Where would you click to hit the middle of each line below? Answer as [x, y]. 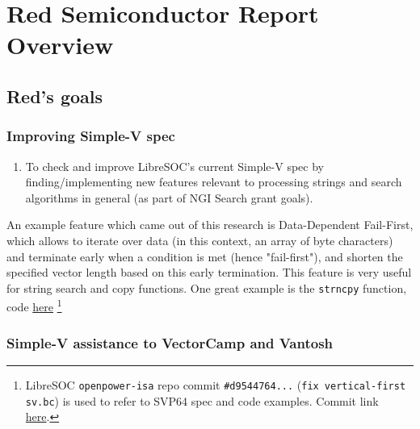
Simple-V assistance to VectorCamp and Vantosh [170, 342]
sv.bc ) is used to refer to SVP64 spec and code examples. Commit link [202, 400]
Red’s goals [55, 96]
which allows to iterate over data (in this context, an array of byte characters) [200, 240]
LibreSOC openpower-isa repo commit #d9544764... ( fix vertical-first [216, 384]
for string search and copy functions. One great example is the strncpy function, [207, 287]
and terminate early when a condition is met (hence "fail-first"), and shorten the [205, 256]
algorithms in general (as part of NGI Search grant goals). [169, 197]
